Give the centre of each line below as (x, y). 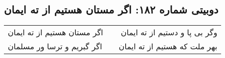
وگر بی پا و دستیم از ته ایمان (169, 32)
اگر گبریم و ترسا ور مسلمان (55, 46)
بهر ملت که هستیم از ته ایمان (168, 46)
